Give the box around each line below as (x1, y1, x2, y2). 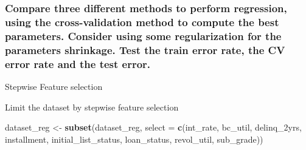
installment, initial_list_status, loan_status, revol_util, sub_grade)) (5, 132, 263, 145)
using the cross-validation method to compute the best (5, 14, 279, 29)
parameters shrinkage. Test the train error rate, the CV (5, 42, 285, 57)
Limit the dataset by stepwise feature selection (5, 100, 179, 113)
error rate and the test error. (5, 56, 151, 71)
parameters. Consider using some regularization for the (5, 28, 282, 43)
